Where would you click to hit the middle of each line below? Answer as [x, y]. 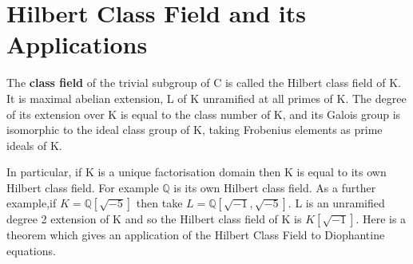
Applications [77, 44]
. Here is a [381, 219]
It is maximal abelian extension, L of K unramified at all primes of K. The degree [206, 98]
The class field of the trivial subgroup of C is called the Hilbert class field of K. [204, 83]
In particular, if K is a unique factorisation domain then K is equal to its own [197, 172]
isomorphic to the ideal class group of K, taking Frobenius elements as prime [195, 130]
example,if [32, 203]
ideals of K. [34, 145]
